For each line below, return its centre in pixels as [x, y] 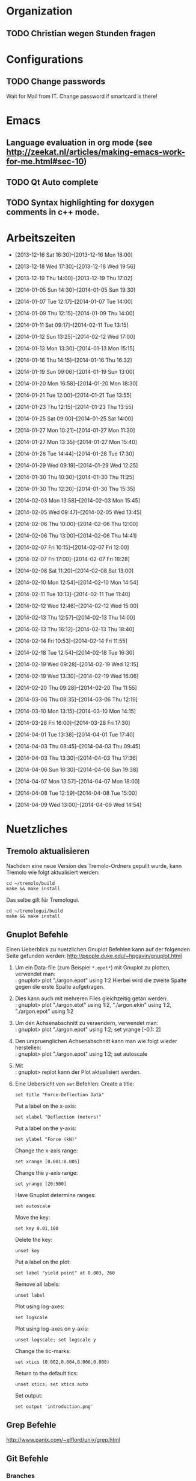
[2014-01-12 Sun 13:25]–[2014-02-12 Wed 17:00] [75, 336]
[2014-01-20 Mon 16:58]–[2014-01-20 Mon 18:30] [76, 383]
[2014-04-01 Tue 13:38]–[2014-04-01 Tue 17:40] [75, 734]
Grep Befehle [31, 1425]
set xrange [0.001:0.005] [47, 1161]
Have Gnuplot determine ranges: [55, 1195]
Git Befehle [28, 1458]
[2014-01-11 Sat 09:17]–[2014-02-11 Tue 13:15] [72, 325]
